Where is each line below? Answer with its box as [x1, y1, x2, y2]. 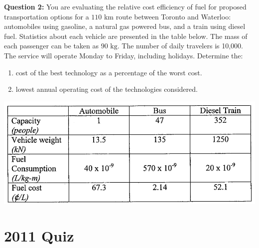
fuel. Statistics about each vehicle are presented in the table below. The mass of [4, 30, 248, 41]
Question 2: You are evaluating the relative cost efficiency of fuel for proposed [4, 1, 247, 11]
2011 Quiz [4, 225, 74, 246]
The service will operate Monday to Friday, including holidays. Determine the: [4, 50, 243, 60]
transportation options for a [4, 11, 89, 21]
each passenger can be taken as [4, 40, 99, 51]
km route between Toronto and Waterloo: [104, 11, 231, 21]
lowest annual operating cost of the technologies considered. [15, 84, 198, 94]
